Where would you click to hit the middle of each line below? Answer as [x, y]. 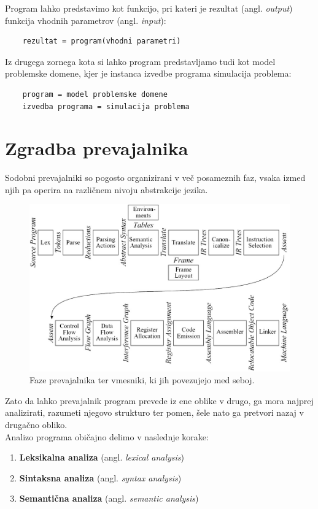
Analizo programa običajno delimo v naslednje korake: [107, 436]
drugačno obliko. [36, 425]
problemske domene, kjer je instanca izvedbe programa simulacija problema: [148, 73]
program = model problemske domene [95, 94]
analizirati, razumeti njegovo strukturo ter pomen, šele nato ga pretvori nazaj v [154, 412]
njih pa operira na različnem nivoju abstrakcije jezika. [107, 189]
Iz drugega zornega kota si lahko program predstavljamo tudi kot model [140, 61]
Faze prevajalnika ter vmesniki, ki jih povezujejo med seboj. [142, 380]
